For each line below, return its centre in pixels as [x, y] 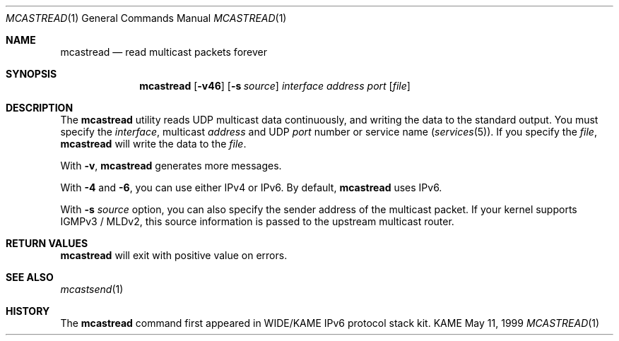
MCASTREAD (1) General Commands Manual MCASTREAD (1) [146, 18]
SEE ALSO [30, 277]
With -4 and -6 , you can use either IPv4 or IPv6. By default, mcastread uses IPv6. [251, 187]
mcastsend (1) [92, 289]
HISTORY [28, 311]
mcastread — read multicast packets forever [164, 52]
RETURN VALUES [47, 243]
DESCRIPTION [40, 108]
